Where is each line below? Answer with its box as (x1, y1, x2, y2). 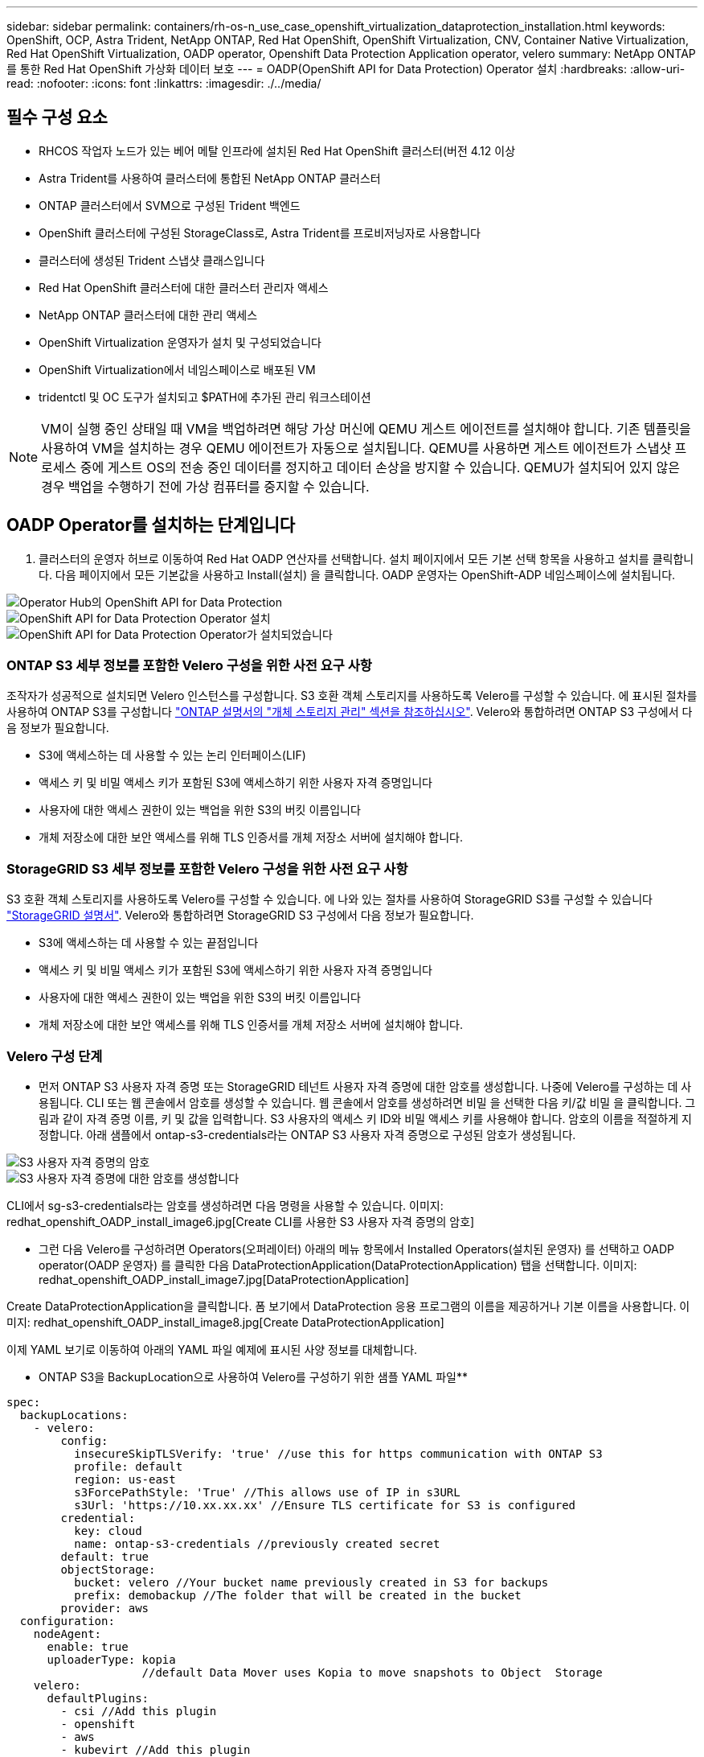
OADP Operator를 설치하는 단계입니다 (6, 515, 296, 536)
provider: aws (60, 1601, 149, 1615)
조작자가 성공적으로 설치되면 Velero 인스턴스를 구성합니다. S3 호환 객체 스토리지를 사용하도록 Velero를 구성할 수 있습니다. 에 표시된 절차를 (6, 689, 698, 703)
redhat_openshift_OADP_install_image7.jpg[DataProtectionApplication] (39, 1272, 409, 1286)
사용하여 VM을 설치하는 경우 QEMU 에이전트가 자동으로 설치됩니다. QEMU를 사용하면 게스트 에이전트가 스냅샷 (41, 439, 672, 456)
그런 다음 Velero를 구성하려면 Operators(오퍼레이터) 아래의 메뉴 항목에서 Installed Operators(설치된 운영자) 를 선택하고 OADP (39, 1241, 675, 1256)
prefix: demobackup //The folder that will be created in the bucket (74, 1588, 522, 1602)
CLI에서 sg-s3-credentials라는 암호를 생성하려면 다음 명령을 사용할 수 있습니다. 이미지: (6, 1198, 444, 1212)
